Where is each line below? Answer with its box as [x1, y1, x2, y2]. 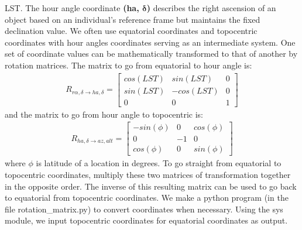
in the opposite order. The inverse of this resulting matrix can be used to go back [5, 180, 297, 192]
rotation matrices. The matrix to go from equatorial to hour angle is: [5, 59, 252, 71]
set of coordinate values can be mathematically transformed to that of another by [5, 47, 298, 60]
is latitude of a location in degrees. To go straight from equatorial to [36, 157, 282, 169]
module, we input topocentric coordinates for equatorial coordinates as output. [5, 214, 288, 226]
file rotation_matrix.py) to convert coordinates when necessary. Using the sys [5, 202, 283, 215]
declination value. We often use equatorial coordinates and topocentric [5, 25, 258, 37]
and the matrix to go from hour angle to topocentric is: [5, 108, 203, 120]
